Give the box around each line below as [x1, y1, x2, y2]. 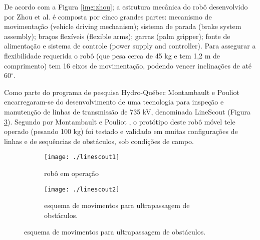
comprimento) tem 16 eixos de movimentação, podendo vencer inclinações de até [4, 60, 252, 70]
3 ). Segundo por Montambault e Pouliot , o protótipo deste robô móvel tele [4, 116, 235, 126]
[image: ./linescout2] [44, 185, 120, 193]
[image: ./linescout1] [44, 153, 120, 161]
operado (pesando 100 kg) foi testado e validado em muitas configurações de [4, 126, 238, 136]
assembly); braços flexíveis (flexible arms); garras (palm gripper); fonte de [4, 30, 230, 41]
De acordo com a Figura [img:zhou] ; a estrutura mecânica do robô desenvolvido [4, 1, 248, 11]
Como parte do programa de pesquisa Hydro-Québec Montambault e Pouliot [4, 86, 239, 97]
